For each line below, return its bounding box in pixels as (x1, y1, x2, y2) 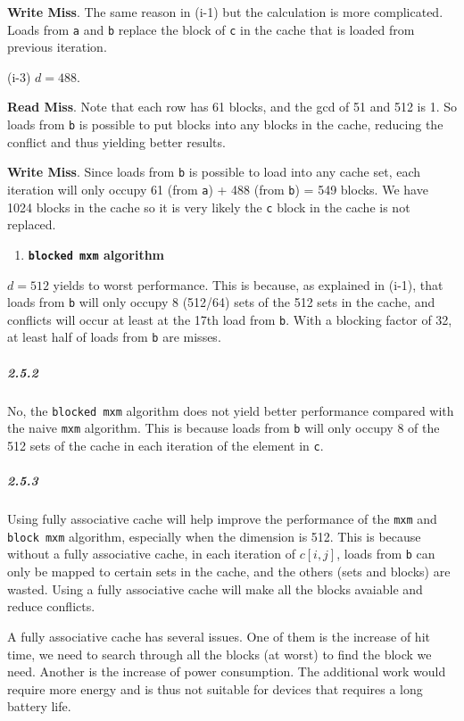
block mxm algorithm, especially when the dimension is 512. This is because (7, 526, 421, 545)
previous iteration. (7, 37, 107, 56)
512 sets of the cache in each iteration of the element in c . (7, 435, 324, 454)
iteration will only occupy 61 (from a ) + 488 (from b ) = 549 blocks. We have (7, 179, 428, 198)
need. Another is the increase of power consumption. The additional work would (7, 662, 446, 681)
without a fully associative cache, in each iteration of (7, 544, 295, 563)
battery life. (7, 697, 71, 716)
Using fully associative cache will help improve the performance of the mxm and (7, 510, 437, 528)
